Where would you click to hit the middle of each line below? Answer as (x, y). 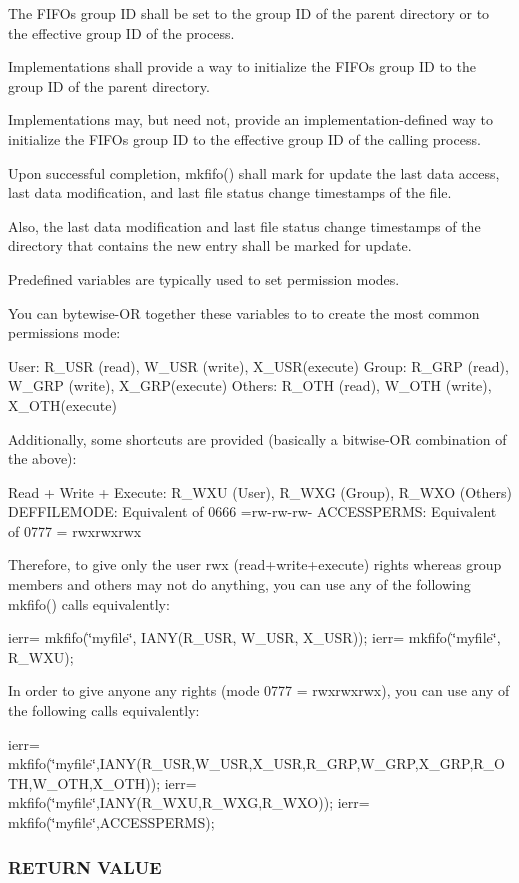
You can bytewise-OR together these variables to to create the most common (244, 312)
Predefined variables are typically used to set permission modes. (204, 278)
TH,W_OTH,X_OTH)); (84, 782)
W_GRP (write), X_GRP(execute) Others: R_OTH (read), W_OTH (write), (250, 385)
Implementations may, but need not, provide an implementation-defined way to (251, 119)
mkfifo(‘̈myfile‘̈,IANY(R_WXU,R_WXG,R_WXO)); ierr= (189, 802)
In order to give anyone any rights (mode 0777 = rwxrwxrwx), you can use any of (259, 690)
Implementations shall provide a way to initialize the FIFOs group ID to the (242, 66)
